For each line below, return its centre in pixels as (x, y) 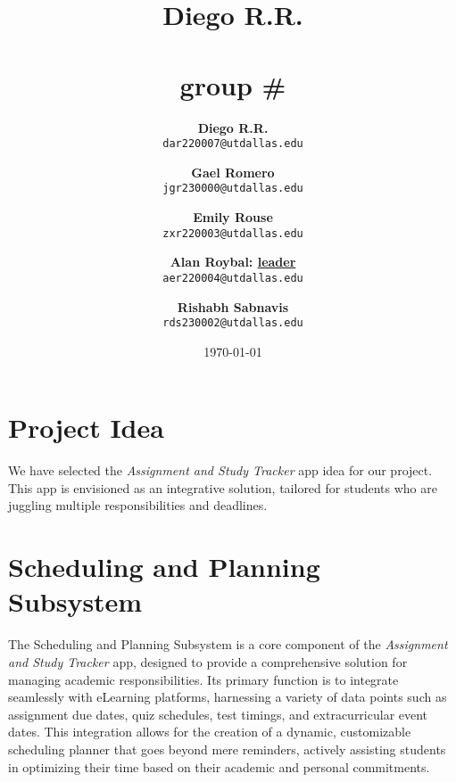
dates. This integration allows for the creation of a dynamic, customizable (210, 732)
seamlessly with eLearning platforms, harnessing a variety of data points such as (228, 697)
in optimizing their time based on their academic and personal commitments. (219, 766)
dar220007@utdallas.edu (233, 144)
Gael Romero (233, 172)
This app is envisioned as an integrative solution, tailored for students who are (223, 487)
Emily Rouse (233, 217)
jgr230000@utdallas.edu (233, 189)
